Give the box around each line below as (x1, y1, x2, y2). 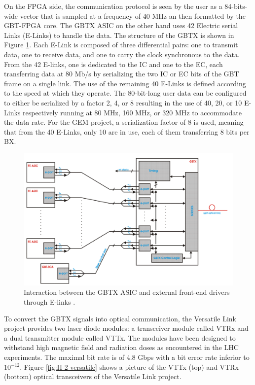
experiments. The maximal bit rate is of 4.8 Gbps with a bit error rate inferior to (4, 351, 250, 362)
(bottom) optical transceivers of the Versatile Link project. (4, 371, 182, 382)
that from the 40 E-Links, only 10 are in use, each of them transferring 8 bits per (4, 126, 250, 137)
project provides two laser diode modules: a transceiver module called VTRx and (4, 323, 249, 333)
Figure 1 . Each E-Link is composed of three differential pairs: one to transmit (4, 39, 238, 50)
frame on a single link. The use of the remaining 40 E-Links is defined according (4, 78, 246, 88)
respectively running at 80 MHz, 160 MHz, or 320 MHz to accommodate (22, 107, 242, 117)
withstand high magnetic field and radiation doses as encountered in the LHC (4, 342, 239, 352)
